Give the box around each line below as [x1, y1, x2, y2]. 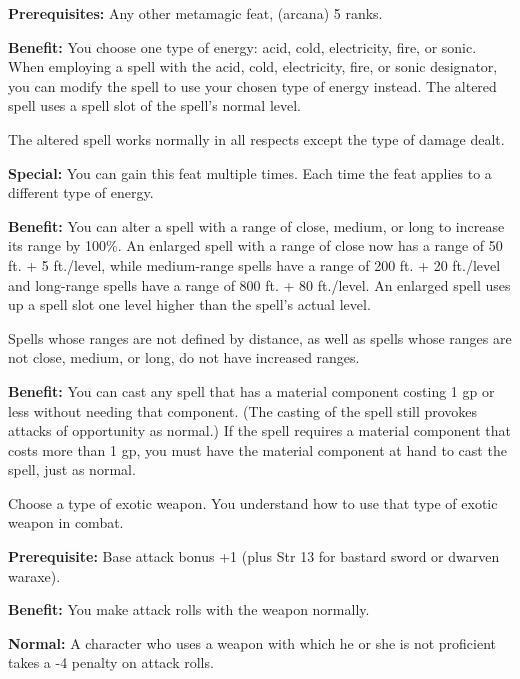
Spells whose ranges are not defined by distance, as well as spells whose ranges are [8, 327, 512, 348]
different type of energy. [8, 182, 154, 203]
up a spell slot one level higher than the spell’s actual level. [8, 294, 371, 315]
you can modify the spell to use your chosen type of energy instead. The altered [8, 75, 497, 96]
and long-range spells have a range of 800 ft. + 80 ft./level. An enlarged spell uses [8, 274, 511, 295]
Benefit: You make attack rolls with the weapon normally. [8, 599, 370, 620]
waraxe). [8, 565, 61, 586]
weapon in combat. [8, 512, 124, 533]
